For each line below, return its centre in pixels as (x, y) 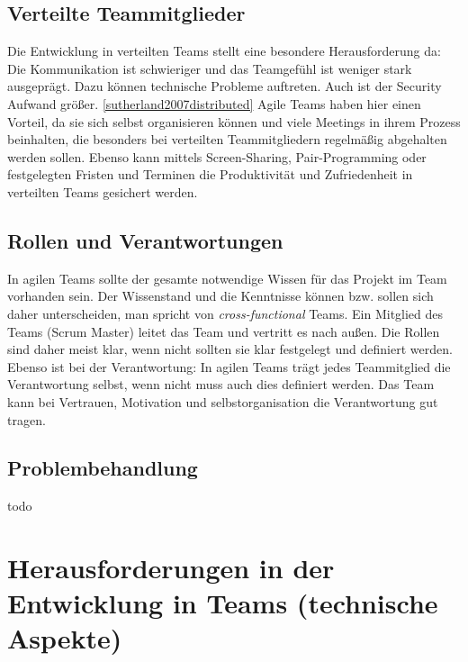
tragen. (27, 419)
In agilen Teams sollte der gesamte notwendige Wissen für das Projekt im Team (227, 278)
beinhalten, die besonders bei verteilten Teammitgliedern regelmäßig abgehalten (227, 139)
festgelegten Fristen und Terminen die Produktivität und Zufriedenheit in (210, 174)
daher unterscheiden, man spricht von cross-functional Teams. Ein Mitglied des (225, 313)
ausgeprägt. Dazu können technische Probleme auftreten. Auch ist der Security (225, 86)
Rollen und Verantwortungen (145, 240)
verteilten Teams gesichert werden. (103, 191)
